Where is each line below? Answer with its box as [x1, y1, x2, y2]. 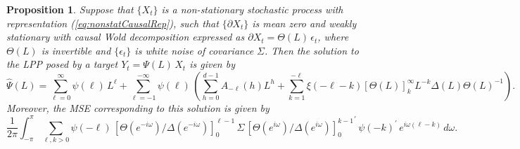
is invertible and [41, 43, 111, 57]
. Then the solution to [265, 43, 359, 57]
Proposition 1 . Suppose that [6, 2, 134, 16]
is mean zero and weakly [252, 15, 357, 30]
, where [317, 29, 349, 44]
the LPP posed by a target [6, 57, 118, 71]
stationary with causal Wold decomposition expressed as [6, 29, 245, 44]
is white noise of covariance [134, 43, 254, 57]
